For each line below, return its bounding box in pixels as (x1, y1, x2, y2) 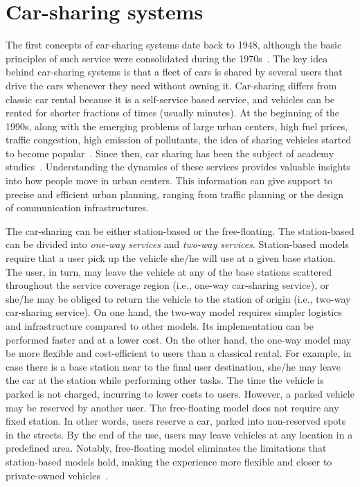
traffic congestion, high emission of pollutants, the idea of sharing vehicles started (6, 132, 352, 147)
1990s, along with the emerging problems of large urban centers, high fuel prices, (6, 118, 348, 133)
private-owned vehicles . (6, 468, 108, 482)
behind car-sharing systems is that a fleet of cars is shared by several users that (6, 64, 343, 79)
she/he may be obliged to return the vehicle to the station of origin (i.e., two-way (6, 291, 351, 306)
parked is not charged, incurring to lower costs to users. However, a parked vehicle (6, 386, 354, 400)
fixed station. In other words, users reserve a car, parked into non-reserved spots (6, 414, 346, 428)
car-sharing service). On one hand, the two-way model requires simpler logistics (6, 305, 342, 319)
